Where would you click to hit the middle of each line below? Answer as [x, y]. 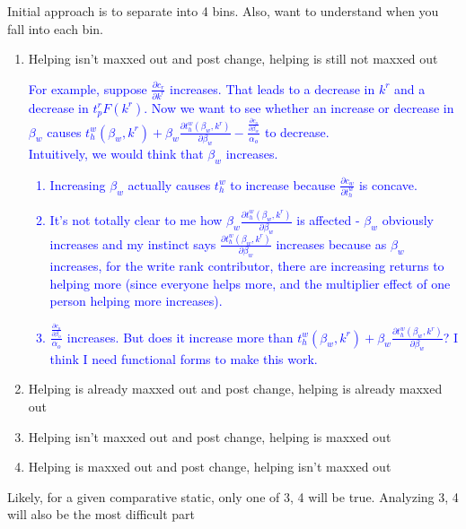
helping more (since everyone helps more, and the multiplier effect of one [250, 283]
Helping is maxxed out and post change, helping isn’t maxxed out [210, 467]
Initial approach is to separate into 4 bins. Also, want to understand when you [223, 11]
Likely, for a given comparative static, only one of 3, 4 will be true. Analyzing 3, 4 [233, 496]
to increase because [283, 184]
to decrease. [297, 131]
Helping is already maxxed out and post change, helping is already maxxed [235, 389]
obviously [408, 220]
